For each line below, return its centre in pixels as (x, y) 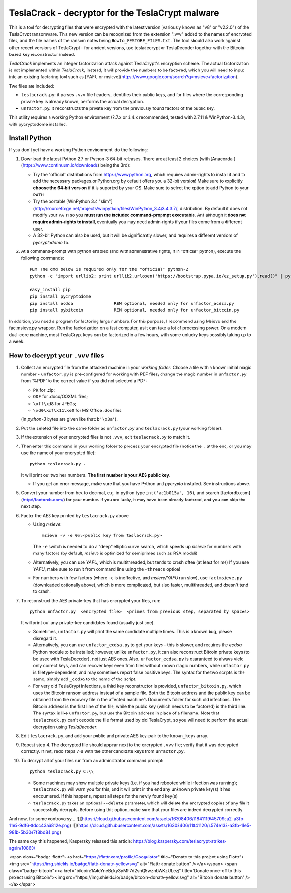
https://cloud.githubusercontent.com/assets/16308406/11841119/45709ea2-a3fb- (163, 819)
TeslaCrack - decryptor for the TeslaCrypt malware (114, 13)
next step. (31, 506)
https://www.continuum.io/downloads (60, 165)
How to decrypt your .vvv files (57, 355)
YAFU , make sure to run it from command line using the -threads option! (107, 569)
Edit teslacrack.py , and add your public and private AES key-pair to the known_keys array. (115, 736)
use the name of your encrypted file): (58, 453)
